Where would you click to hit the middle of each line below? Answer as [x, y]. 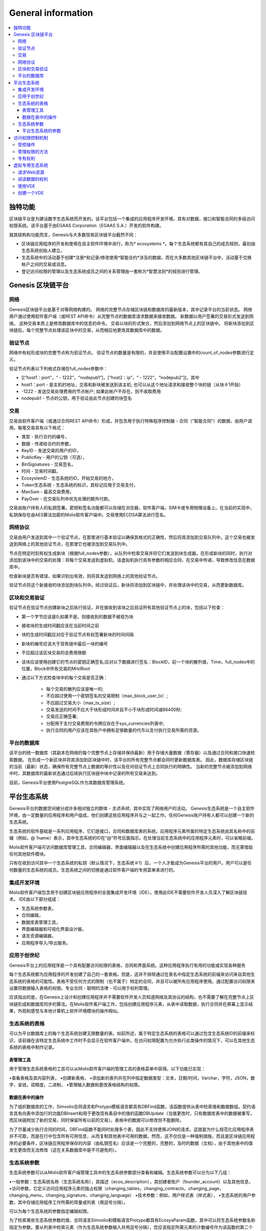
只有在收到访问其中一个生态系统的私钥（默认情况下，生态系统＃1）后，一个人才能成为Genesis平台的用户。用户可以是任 [130, 863]
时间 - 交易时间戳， [41, 471]
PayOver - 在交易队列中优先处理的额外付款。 [67, 499]
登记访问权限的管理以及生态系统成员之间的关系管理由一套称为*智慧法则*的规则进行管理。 [112, 271]
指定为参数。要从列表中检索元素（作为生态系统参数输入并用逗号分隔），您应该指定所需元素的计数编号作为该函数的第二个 [131, 1227]
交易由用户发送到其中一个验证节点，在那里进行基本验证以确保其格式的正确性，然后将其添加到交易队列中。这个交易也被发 [132, 537]
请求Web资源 [31, 172]
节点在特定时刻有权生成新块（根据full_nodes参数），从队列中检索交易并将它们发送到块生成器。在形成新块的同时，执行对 [131, 553]
